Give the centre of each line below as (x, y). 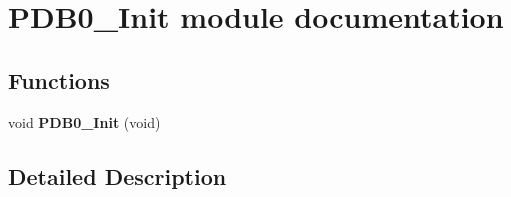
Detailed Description (117, 175)
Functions (59, 79)
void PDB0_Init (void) (84, 121)
